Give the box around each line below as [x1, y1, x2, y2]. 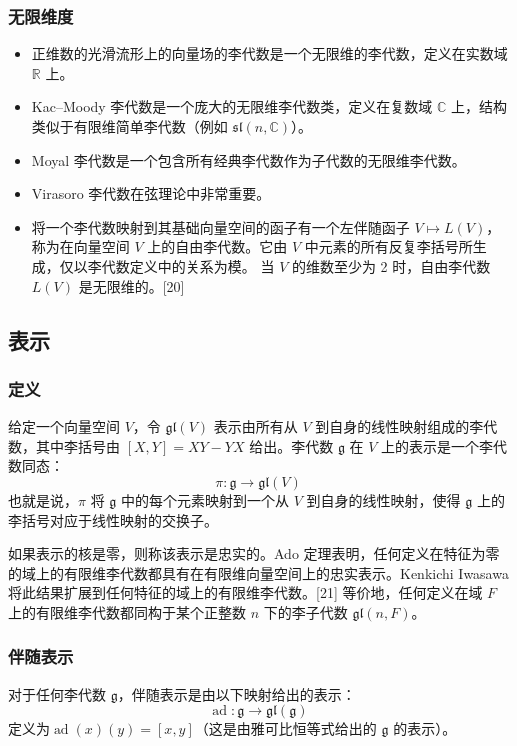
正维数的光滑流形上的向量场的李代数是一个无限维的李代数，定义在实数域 [31, 43, 508, 64]
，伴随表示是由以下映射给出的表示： [117, 683, 356, 704]
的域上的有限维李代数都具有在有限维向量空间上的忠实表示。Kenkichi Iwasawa [8, 562, 509, 583]
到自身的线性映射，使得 [306, 489, 461, 510]
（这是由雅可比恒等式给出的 [194, 718, 377, 739]
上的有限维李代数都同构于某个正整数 [8, 601, 246, 622]
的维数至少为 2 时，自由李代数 [291, 255, 491, 276]
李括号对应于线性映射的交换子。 [8, 509, 218, 530]
